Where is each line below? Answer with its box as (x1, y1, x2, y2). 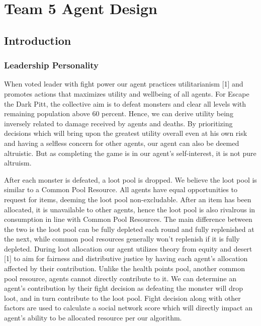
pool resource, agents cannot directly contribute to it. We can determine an (4, 273, 236, 283)
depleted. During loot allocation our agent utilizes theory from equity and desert (4, 243, 252, 254)
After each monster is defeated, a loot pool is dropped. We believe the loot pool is (4, 174, 257, 185)
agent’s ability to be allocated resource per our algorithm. (4, 312, 182, 323)
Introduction (4, 32, 71, 48)
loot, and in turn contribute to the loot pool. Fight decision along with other (4, 292, 241, 303)
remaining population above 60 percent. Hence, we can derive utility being (4, 108, 233, 119)
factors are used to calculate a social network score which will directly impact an (4, 302, 252, 313)
